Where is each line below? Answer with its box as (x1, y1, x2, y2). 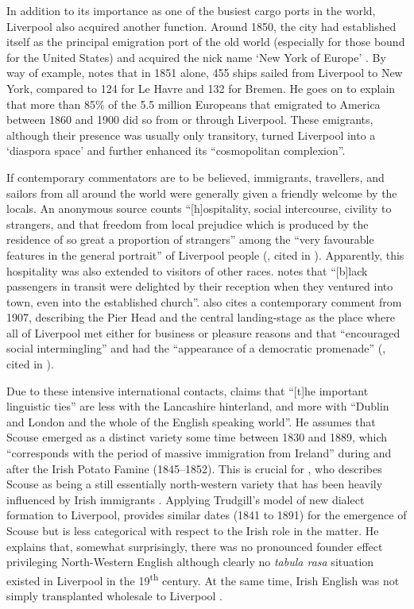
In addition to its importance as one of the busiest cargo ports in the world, (6, 2, 376, 18)
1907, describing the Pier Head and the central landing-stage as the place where (6, 309, 396, 326)
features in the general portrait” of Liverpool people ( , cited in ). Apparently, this (6, 246, 404, 263)
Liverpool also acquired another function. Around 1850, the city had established (6, 17, 397, 34)
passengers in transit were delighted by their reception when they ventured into (6, 278, 393, 295)
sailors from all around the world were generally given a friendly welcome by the (6, 184, 397, 201)
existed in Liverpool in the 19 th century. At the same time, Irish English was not (6, 569, 400, 588)
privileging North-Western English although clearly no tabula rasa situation (6, 553, 374, 570)
